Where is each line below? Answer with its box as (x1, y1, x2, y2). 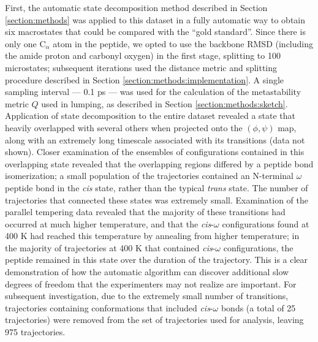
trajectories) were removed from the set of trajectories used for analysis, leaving (5, 313, 304, 326)
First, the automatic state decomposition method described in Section (5, 1, 268, 13)
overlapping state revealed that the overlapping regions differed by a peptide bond (5, 157, 314, 170)
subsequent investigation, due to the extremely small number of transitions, (5, 289, 289, 302)
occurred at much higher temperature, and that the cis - (5, 217, 214, 230)
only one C (5, 37, 46, 50)
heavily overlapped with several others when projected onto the (5, 121, 243, 134)
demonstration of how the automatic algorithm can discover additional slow (5, 265, 289, 278)
